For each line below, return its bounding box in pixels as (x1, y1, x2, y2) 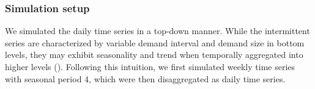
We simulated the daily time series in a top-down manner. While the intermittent (5, 24, 310, 37)
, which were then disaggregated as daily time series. (89, 72, 286, 85)
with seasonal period (5, 72, 82, 85)
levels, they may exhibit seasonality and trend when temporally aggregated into (5, 48, 303, 61)
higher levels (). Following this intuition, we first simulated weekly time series (5, 60, 295, 73)
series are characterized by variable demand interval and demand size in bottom (5, 36, 305, 49)
